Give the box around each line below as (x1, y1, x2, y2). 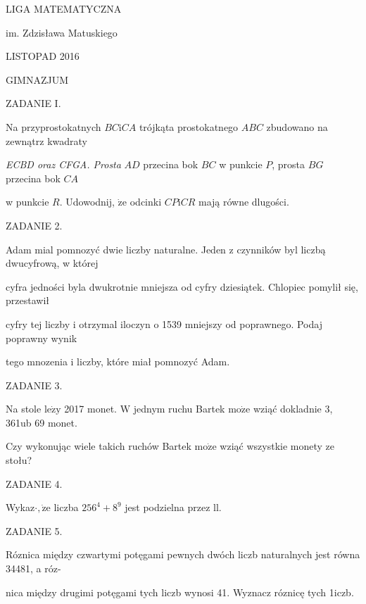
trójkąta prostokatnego (139, 119, 239, 134)
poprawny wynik (6, 330, 77, 345)
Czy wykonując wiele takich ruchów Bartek (6, 439, 191, 453)
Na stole (6, 401, 42, 416)
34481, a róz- (6, 561, 61, 576)
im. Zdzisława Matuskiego (6, 25, 118, 39)
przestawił (6, 293, 49, 308)
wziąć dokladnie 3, (253, 401, 333, 416)
